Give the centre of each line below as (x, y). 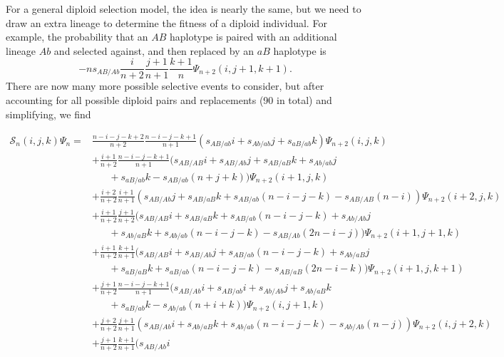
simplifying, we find (48, 114)
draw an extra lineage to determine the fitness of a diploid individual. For (166, 22)
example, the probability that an (77, 37)
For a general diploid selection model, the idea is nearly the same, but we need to (184, 9)
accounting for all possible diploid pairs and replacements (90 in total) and (169, 100)
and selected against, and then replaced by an (154, 50)
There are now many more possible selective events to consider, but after (165, 86)
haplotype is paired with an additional (253, 37)
